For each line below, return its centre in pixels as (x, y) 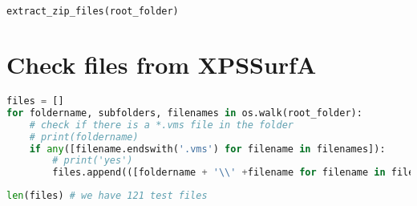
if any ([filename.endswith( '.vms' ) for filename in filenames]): (207, 149)
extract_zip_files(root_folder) (93, 11)
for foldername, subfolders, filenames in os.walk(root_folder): (184, 113)
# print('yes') (93, 161)
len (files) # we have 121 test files (107, 196)
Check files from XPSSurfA (162, 65)
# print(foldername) (84, 137)
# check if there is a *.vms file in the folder (161, 125)
